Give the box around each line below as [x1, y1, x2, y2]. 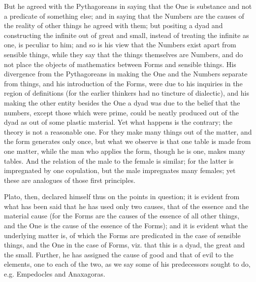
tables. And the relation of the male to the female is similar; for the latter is [4, 155, 234, 166]
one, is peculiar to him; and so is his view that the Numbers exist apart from [4, 39, 236, 50]
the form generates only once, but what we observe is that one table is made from [4, 136, 251, 146]
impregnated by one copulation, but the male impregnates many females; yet [4, 165, 236, 176]
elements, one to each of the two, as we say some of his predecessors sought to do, [4, 259, 251, 269]
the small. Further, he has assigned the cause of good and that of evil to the [4, 249, 234, 259]
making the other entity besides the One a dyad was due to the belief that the [4, 97, 240, 107]
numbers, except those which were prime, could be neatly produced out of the [4, 107, 239, 117]
